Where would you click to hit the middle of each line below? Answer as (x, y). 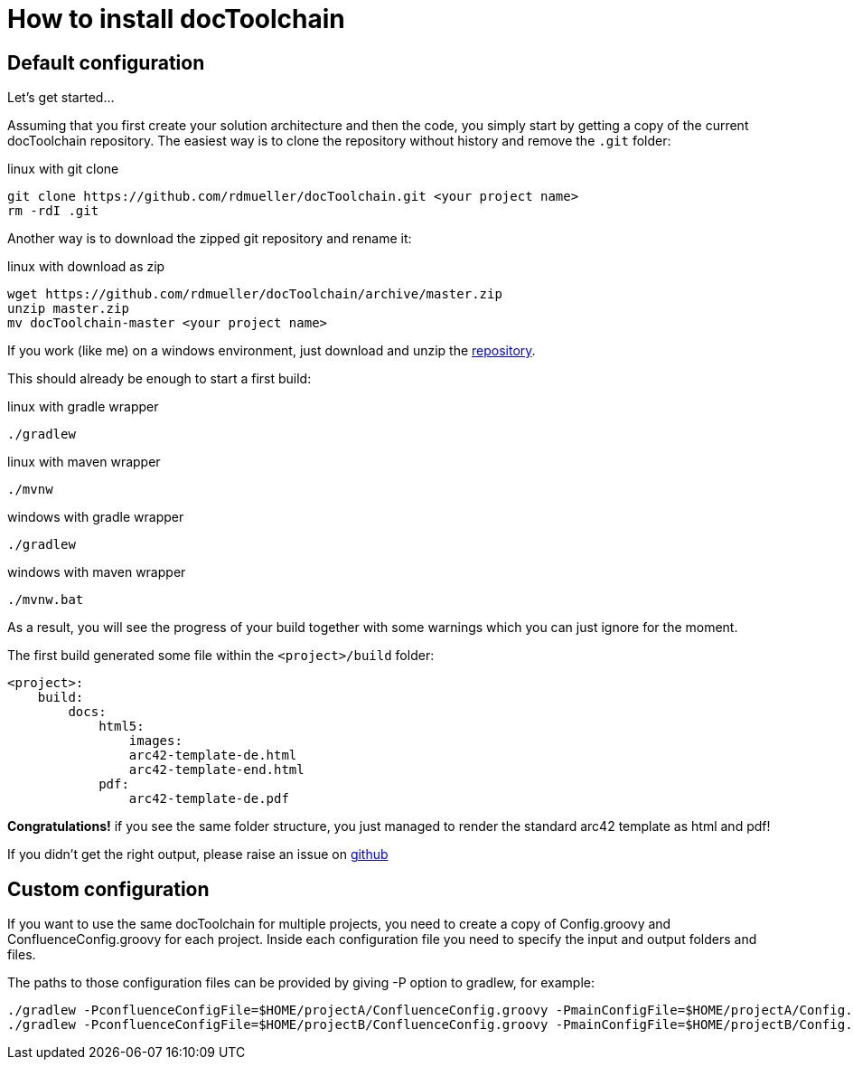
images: (155, 741)
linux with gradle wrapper (83, 407)
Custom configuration (108, 889)
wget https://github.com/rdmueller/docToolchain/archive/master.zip (255, 294)
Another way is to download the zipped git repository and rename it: (210, 239)
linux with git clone (63, 169)
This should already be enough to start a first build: (159, 379)
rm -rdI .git (53, 211)
